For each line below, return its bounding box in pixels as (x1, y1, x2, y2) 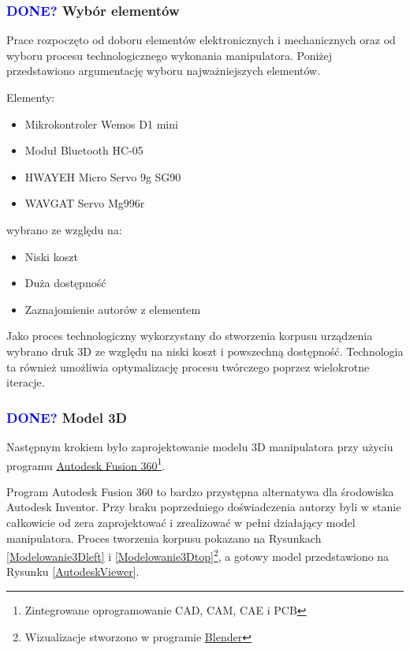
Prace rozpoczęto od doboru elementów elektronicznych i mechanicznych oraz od (6, 32, 396, 48)
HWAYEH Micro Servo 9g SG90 (24, 168, 181, 185)
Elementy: (6, 89, 55, 105)
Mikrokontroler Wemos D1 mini (24, 115, 178, 132)
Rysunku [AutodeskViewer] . (6, 563, 140, 580)
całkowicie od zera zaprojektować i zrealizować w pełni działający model (6, 514, 356, 530)
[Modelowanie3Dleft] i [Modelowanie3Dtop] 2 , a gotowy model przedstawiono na (6, 546, 389, 564)
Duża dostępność (24, 275, 106, 291)
